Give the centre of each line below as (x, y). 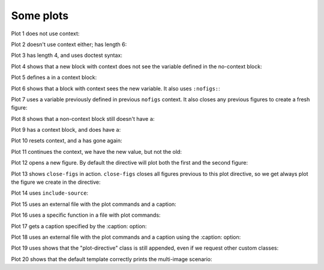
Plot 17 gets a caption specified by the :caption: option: (79, 226)
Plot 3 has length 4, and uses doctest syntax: (67, 55)
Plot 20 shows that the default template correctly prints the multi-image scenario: (112, 259)
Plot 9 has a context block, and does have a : (66, 130)
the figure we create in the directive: (56, 182)
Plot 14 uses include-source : (50, 193)
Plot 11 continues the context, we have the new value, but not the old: (97, 151)
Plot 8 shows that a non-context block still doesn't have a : (83, 119)
